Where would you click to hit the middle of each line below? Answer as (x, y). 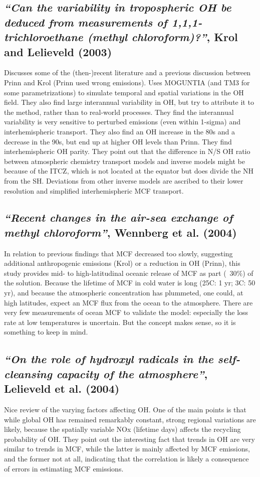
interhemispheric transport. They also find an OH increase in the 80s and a (120, 131)
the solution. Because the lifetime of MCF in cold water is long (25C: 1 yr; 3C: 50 (130, 283)
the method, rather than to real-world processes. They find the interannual (119, 112)
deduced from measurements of (86, 22)
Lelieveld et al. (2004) (62, 388)
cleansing (28, 373)
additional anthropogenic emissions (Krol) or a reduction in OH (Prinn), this (122, 263)
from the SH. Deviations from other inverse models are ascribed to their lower (124, 180)
